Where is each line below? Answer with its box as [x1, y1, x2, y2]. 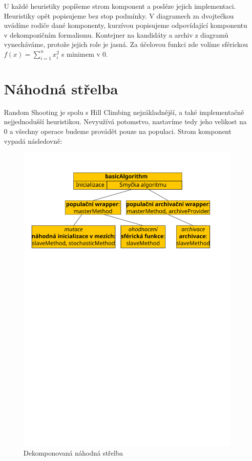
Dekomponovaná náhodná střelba [23, 447, 123, 458]
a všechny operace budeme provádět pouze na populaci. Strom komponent [9, 126, 231, 136]
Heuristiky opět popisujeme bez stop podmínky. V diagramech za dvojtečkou [4, 10, 234, 21]
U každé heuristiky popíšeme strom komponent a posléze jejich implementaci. [4, 1, 236, 11]
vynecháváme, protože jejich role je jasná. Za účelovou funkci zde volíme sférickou [4, 39, 248, 49]
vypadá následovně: [4, 135, 63, 146]
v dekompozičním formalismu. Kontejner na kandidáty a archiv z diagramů [4, 29, 229, 40]
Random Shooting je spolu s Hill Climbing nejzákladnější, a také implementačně [4, 107, 244, 117]
